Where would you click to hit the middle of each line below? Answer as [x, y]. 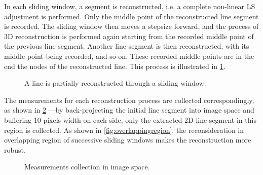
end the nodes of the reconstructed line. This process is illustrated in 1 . [115, 66]
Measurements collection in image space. [87, 167]
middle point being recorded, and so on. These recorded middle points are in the [129, 56]
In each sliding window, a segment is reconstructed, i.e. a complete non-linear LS [130, 6]
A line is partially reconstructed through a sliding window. [115, 83]
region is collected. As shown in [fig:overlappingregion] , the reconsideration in [124, 130]
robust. [15, 149]
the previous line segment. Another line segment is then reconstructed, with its [127, 46]
